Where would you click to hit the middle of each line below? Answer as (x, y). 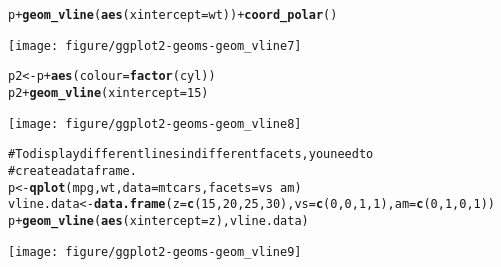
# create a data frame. (72, 170)
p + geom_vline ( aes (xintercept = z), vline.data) (158, 220)
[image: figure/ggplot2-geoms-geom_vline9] (155, 251)
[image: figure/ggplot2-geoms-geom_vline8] (155, 123)
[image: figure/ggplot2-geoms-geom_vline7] (155, 45)
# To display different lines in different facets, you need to (191, 154)
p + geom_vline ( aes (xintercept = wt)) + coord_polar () (173, 15)
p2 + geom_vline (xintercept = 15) (108, 92)
